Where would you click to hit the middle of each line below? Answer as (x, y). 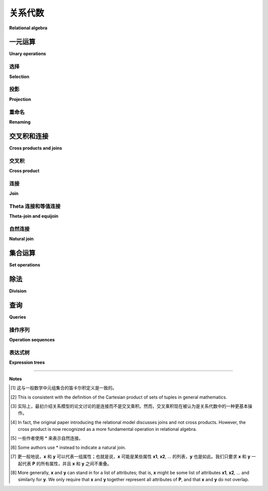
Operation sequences (32, 340)
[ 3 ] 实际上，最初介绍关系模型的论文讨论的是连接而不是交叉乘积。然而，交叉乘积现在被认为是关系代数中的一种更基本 (129, 406)
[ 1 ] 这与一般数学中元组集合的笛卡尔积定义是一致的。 (64, 388)
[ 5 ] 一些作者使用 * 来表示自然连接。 (47, 438)
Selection (19, 77)
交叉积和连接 (29, 136)
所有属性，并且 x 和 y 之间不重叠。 (76, 463)
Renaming (20, 122)
